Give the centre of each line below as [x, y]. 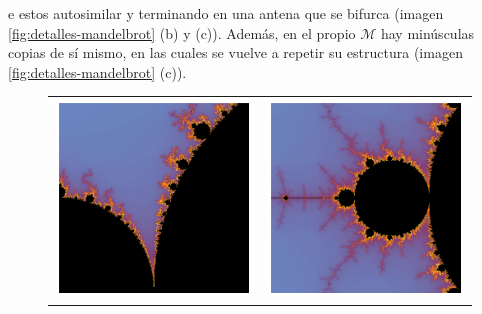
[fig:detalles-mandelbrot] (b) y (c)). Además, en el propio [182, 32]
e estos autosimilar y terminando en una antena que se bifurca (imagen [226, 13]
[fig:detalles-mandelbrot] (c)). [97, 71]
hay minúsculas [427, 32]
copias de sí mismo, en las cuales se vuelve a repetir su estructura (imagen [235, 52]
